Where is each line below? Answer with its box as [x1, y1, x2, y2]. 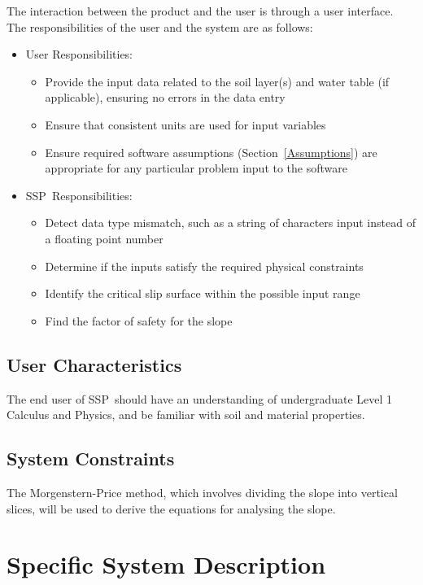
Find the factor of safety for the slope [45, 312, 233, 329]
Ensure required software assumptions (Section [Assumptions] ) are [45, 143, 377, 160]
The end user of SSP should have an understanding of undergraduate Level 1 [7, 390, 393, 407]
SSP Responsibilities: [25, 186, 133, 203]
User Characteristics [7, 351, 182, 377]
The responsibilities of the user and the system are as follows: [7, 18, 313, 35]
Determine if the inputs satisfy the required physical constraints [45, 257, 364, 274]
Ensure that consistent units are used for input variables [45, 116, 326, 133]
